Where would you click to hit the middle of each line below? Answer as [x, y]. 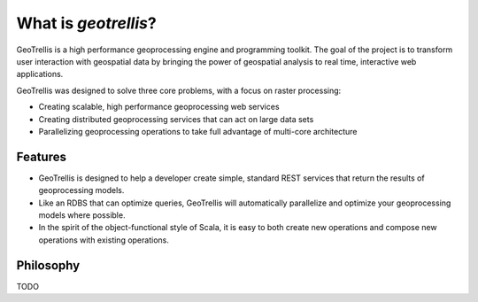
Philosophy [48, 265]
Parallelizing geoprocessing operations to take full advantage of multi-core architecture [198, 131]
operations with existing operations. [104, 240]
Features [41, 156]
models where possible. [82, 215]
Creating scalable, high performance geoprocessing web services [159, 107]
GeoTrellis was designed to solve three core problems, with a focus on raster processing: [179, 90]
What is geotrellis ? [86, 23]
